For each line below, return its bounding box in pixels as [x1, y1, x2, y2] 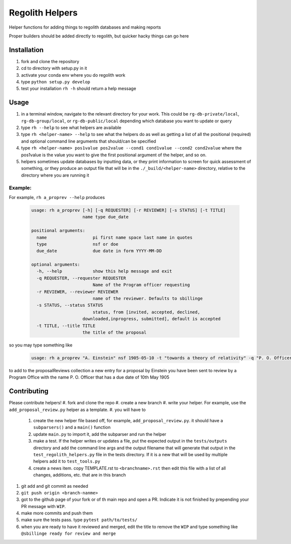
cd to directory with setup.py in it [21, 66, 87, 71]
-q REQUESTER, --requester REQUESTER [36, 275, 126, 281]
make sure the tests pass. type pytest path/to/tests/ [21, 517, 138, 523]
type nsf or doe [36, 241, 119, 247]
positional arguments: [31, 228, 85, 233]
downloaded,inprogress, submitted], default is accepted [82, 316, 221, 322]
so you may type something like [9, 342, 73, 348]
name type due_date [82, 214, 129, 220]
